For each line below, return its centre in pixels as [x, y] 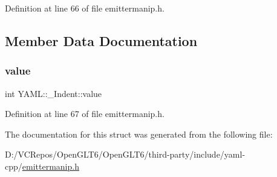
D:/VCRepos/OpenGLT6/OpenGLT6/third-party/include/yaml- [125, 154]
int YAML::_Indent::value [54, 93]
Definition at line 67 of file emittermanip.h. [85, 114]
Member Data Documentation [101, 40]
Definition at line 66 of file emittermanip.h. [85, 8]
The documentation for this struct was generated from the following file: [139, 134]
